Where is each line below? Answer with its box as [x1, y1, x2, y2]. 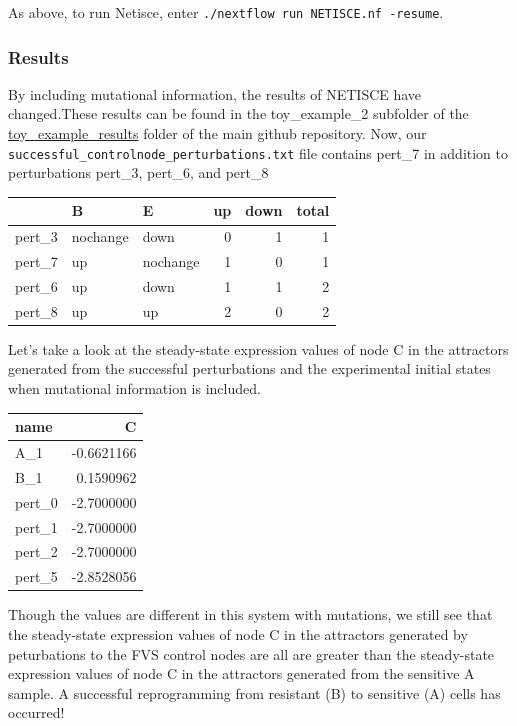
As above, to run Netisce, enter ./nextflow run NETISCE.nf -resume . [8, 2, 444, 22]
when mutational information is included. [8, 378, 261, 399]
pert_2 [15, 541, 58, 562]
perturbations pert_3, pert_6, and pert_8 [8, 162, 269, 183]
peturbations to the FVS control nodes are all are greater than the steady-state [8, 643, 495, 664]
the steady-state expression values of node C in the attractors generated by [8, 623, 468, 644]
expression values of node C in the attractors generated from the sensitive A [8, 663, 475, 684]
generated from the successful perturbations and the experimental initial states [8, 358, 491, 379]
